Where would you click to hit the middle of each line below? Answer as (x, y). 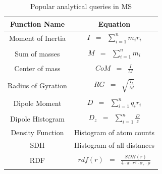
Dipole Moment (37, 103)
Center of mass (37, 68)
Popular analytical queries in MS (81, 6)
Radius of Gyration (37, 85)
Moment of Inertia (37, 38)
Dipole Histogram (37, 118)
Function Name (37, 23)
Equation (114, 23)
